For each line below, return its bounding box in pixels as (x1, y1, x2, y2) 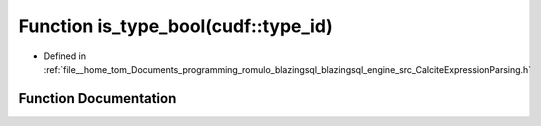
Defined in (43, 50, 87, 62)
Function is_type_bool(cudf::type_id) (18, 15, 334, 37)
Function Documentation (18, 90, 177, 107)
